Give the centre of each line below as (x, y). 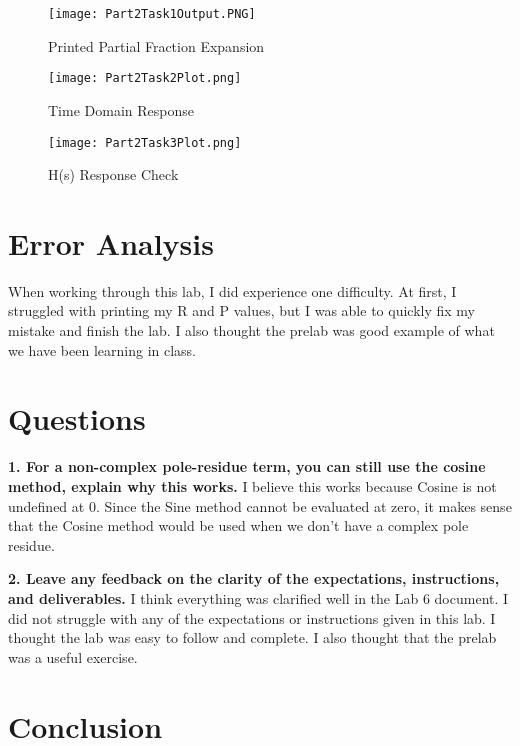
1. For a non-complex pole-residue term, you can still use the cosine (247, 466)
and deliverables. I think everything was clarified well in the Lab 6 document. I (258, 597)
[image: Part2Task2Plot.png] (145, 78)
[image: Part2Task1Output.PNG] (152, 14)
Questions (77, 418)
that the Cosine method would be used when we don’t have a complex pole (238, 525)
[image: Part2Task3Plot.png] (145, 142)
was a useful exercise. (73, 656)
